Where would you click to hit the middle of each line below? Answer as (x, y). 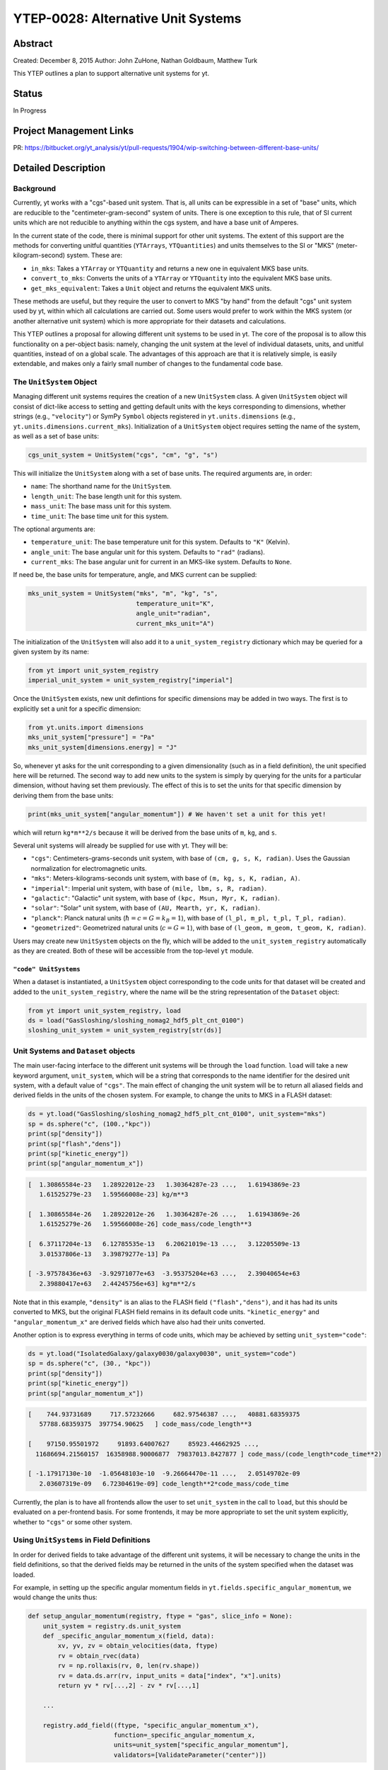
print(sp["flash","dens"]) (75, 1144)
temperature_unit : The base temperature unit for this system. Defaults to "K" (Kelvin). (160, 542)
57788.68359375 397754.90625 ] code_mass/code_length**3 (146, 1424)
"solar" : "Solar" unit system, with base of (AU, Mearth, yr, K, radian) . (146, 908)
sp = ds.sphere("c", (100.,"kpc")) (89, 1124)
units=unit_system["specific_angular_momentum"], (201, 1745)
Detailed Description (59, 168)
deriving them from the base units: (63, 795)
